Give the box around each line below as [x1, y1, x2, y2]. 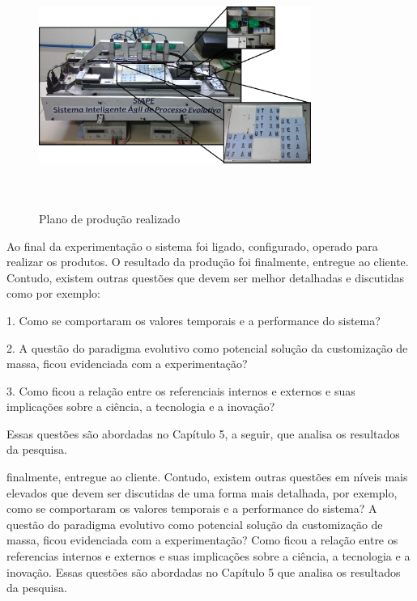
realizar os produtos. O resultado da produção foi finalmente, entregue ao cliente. [6, 253, 409, 270]
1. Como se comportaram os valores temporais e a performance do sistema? [6, 311, 381, 328]
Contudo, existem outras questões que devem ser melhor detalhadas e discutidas [6, 269, 405, 286]
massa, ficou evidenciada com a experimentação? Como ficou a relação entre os [6, 531, 398, 548]
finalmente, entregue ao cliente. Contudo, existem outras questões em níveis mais [6, 468, 408, 485]
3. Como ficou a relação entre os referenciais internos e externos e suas [6, 382, 355, 399]
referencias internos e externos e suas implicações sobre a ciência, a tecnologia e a [6, 548, 411, 565]
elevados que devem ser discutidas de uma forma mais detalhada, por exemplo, [6, 484, 398, 501]
